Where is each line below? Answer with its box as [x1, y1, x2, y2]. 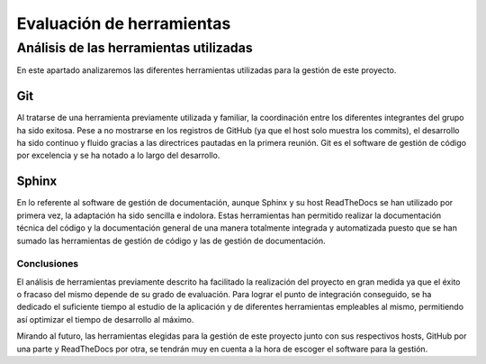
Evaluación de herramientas [16, 14, 231, 33]
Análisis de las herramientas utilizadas [16, 40, 254, 56]
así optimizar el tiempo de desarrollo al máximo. [16, 314, 194, 324]
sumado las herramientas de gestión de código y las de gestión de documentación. [16, 235, 326, 246]
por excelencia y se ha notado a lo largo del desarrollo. [16, 150, 220, 161]
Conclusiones [16, 258, 79, 270]
